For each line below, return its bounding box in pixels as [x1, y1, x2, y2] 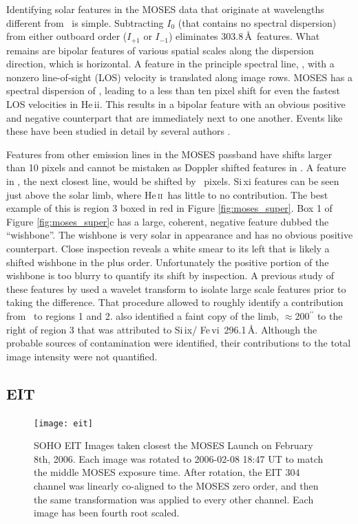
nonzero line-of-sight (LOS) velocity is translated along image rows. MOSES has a [6, 69, 352, 84]
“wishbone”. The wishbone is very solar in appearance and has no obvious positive [6, 228, 353, 242]
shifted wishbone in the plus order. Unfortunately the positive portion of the [6, 254, 329, 269]
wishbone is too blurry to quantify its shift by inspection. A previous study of [6, 268, 334, 283]
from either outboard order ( [6, 29, 127, 43]
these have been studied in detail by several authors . [6, 124, 231, 138]
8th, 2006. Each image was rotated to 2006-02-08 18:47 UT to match [34, 451, 324, 466]
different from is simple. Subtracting [6, 15, 164, 30]
